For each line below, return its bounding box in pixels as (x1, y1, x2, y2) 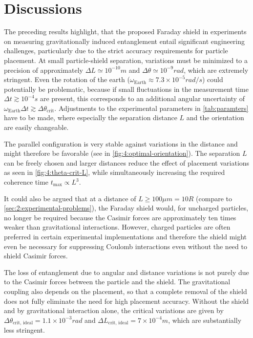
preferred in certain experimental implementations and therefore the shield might (4, 232, 247, 241)
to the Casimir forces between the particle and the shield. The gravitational (4, 276, 231, 287)
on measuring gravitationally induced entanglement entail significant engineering (4, 36, 245, 46)
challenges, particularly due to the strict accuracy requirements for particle (4, 45, 228, 56)
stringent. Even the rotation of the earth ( (4, 74, 130, 84)
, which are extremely (184, 64, 249, 75)
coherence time (4, 177, 49, 187)
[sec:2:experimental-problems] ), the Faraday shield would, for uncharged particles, (4, 203, 249, 213)
